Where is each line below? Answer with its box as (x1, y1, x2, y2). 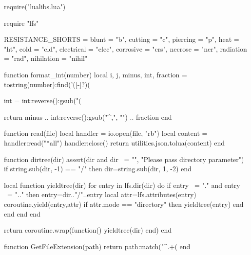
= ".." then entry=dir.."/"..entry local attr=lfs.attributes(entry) (7, 189, 196, 200)
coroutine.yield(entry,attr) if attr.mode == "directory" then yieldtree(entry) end (4, 199, 244, 209)
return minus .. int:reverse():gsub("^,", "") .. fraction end (4, 111, 172, 122)
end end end (4, 208, 40, 219)
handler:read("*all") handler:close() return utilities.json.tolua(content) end (4, 137, 225, 147)
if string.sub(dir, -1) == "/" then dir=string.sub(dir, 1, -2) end (4, 164, 192, 174)
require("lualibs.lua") (4, 1, 66, 11)
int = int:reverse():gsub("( (4, 95, 81, 106)
